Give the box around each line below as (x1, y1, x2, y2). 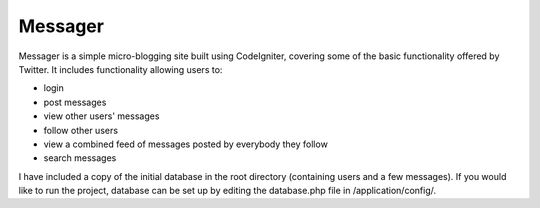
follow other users (43, 124, 119, 136)
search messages (43, 152, 117, 164)
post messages (43, 96, 107, 108)
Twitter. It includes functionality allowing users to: (18, 63, 223, 75)
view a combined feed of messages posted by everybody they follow (43, 138, 329, 150)
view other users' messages (43, 110, 160, 122)
